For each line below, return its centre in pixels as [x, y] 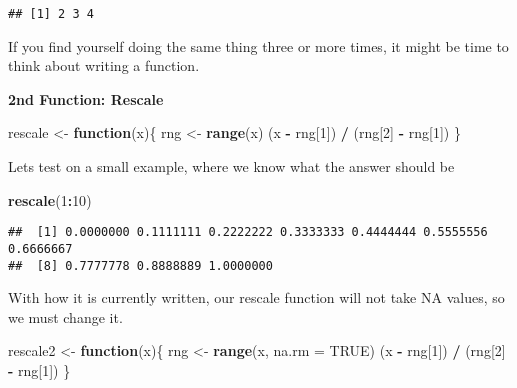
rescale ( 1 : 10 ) [50, 199]
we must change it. [65, 316]
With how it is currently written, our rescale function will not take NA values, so [256, 297]
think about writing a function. [104, 65]
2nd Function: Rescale [86, 98]
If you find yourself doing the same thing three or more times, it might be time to [258, 45]
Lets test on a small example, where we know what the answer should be [231, 166]
